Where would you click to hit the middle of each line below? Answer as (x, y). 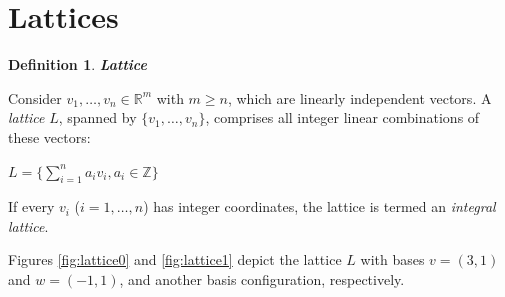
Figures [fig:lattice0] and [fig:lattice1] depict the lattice (175, 259)
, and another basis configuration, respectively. (262, 279)
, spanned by (97, 117)
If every (31, 206)
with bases (392, 259)
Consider (35, 97)
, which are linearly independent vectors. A (359, 97)
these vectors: (49, 136)
